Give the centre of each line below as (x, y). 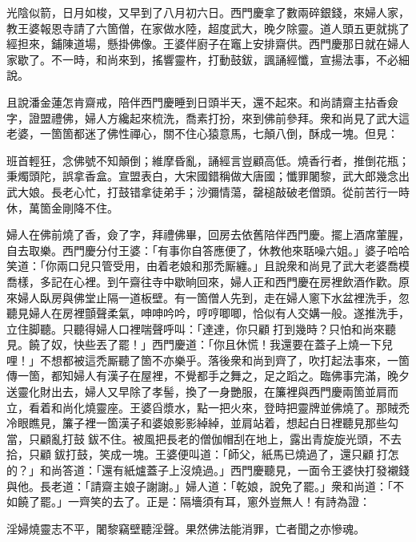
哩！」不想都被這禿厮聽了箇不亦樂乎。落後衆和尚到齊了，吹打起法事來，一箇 (208, 360)
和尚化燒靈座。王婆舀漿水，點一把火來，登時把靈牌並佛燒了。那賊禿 (230, 407)
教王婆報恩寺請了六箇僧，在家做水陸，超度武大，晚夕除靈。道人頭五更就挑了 (208, 28)
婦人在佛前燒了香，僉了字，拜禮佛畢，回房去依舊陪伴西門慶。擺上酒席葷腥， (208, 235)
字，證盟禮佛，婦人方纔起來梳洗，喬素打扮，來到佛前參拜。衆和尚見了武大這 (208, 117)
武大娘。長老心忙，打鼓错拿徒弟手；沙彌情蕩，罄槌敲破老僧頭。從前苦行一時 (208, 191)
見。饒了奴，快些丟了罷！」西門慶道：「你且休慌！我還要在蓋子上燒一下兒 (200, 344)
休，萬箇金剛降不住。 (62, 207)
